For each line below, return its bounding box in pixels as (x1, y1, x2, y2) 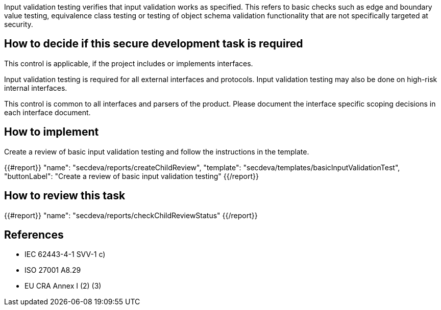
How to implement (4, 125, 99, 139)
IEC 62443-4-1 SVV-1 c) (24, 250, 106, 259)
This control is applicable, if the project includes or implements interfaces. (4, 59, 253, 68)
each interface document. (4, 108, 91, 117)
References (4, 228, 64, 241)
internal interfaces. (4, 83, 67, 92)
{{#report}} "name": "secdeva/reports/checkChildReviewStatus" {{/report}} (4, 211, 258, 220)
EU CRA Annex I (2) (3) (24, 281, 102, 291)
